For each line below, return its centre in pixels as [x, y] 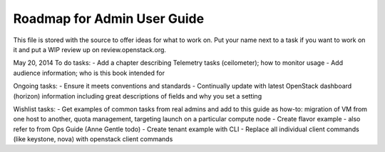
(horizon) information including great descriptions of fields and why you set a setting [138, 96]
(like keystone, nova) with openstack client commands [93, 139]
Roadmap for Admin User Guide [109, 19]
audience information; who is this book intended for [89, 73]
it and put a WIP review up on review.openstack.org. [90, 49]
